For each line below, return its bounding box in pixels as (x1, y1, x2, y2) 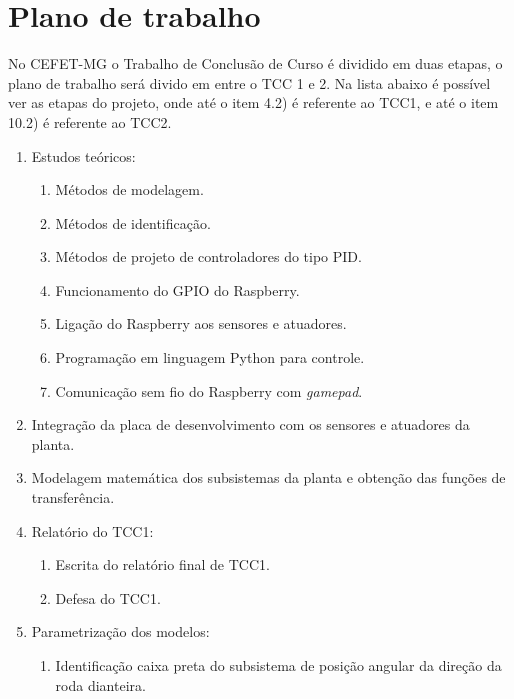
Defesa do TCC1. (55, 587, 161, 608)
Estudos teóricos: (31, 145, 136, 166)
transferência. (31, 487, 115, 508)
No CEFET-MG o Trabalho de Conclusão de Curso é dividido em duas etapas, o (8, 53, 503, 74)
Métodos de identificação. (55, 212, 211, 233)
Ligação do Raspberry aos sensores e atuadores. (55, 313, 347, 334)
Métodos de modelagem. (55, 179, 204, 200)
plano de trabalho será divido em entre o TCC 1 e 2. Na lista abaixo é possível (8, 72, 491, 93)
